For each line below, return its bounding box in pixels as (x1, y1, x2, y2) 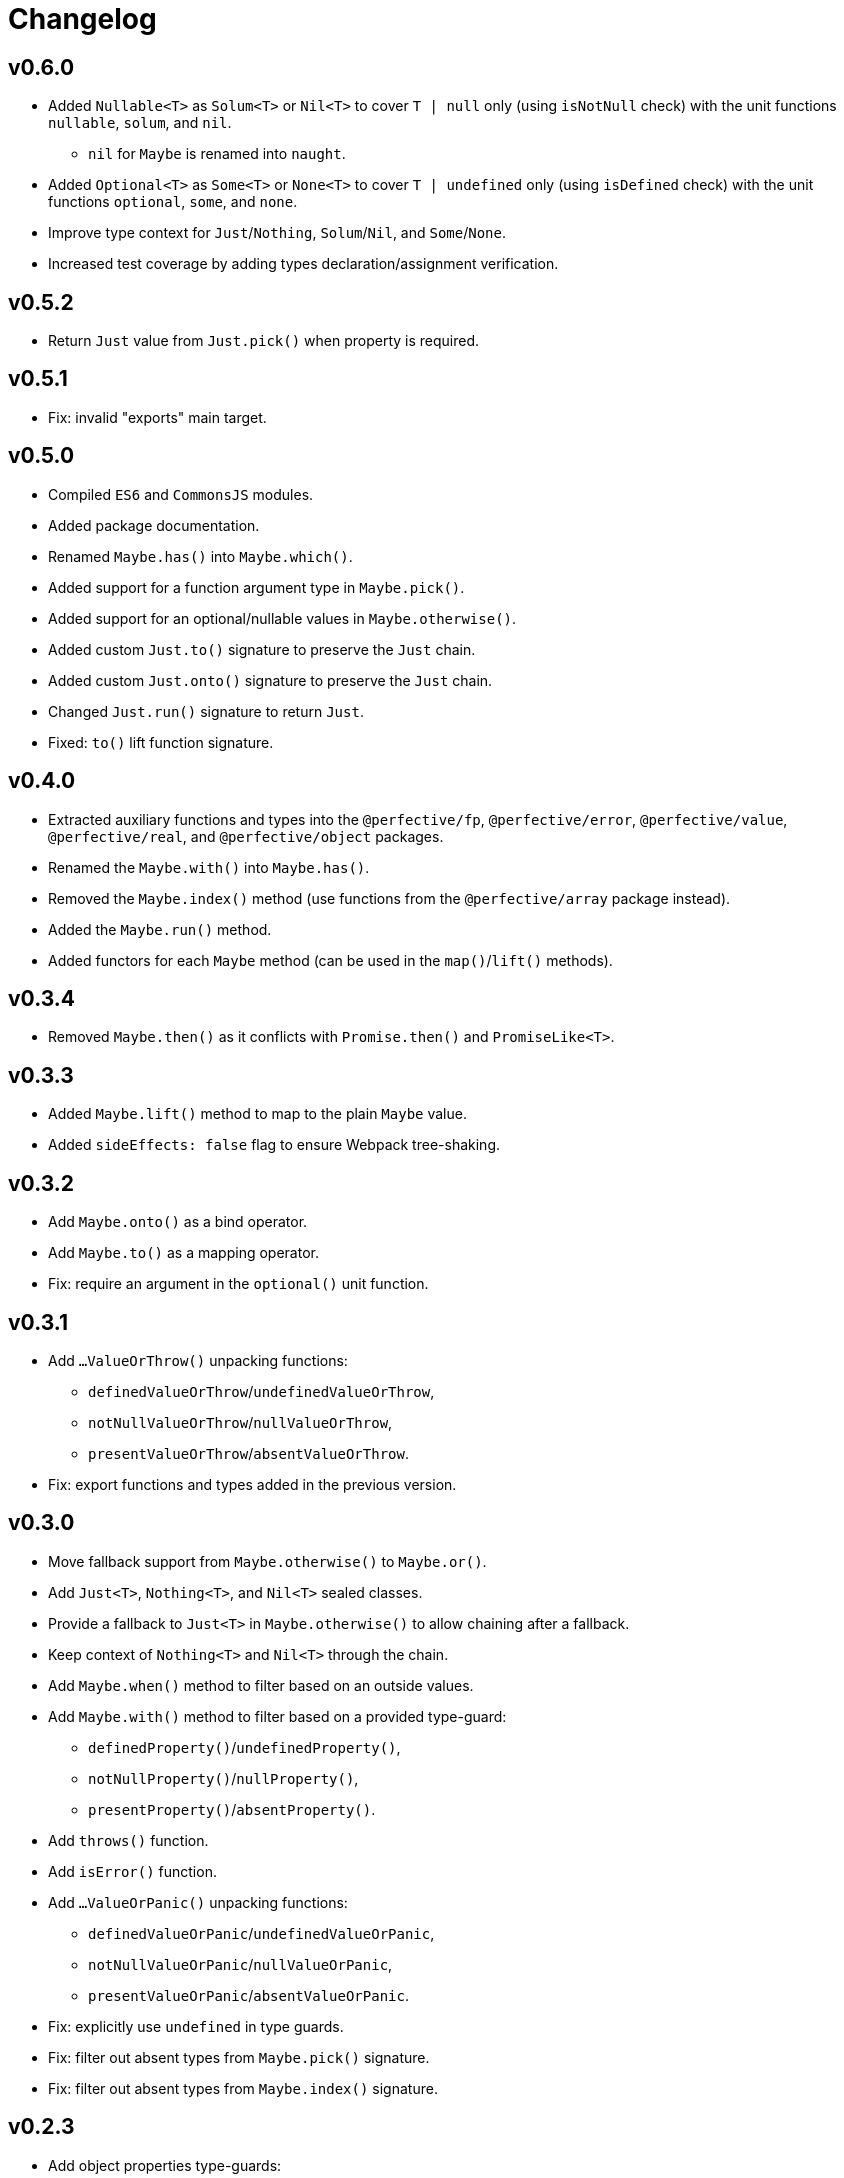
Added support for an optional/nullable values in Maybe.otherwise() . (48, 609, 517, 627)
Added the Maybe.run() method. (48, 920, 272, 938)
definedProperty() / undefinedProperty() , (88, 1738, 401, 1756)
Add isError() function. (48, 1862, 217, 1880)
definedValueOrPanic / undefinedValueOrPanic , (88, 1924, 435, 1942)
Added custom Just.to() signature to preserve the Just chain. (48, 640, 476, 658)
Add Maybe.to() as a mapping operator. (48, 1244, 319, 1262)
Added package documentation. (48, 516, 260, 534)
